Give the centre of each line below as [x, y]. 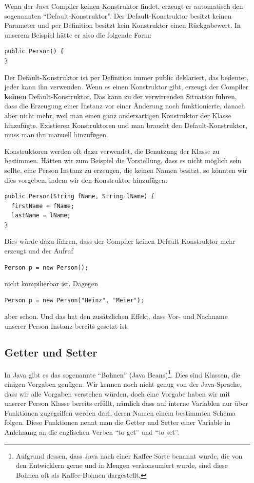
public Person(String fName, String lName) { [79, 197]
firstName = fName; [43, 206]
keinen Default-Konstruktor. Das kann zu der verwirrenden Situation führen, [121, 96]
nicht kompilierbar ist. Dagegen [51, 283]
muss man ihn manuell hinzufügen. [56, 135]
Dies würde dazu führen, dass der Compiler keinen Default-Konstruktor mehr [120, 241]
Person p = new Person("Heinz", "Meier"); [74, 300]
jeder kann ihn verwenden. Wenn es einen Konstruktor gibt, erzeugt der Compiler [127, 87]
